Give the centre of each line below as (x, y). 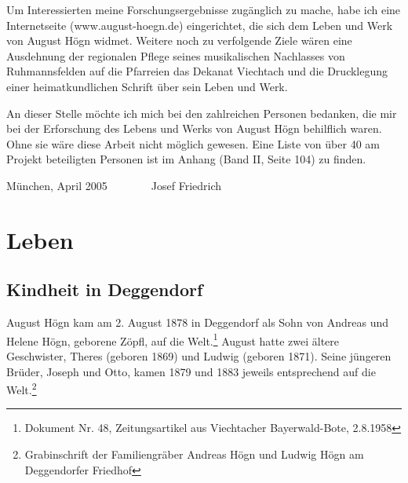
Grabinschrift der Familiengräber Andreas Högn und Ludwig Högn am (194, 454)
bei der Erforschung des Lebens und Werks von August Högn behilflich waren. (194, 128)
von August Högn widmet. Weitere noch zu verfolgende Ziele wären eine (179, 40)
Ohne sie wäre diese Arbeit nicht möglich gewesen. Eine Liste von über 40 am (193, 143)
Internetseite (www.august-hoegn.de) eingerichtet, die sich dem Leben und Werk (200, 25)
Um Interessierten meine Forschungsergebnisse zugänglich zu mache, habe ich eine (204, 9)
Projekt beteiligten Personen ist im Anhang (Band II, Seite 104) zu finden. (186, 159)
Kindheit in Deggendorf (105, 289)
